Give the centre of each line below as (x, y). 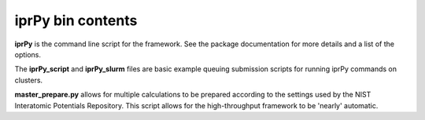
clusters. (29, 80)
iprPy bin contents (76, 20)
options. (28, 54)
